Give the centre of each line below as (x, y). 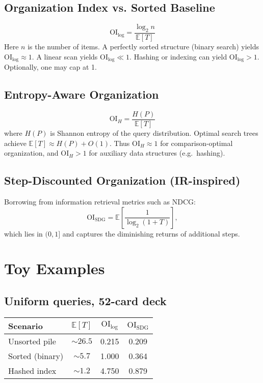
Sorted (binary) (36, 356)
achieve (15, 143)
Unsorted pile (32, 341)
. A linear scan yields (65, 56)
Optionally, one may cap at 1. (51, 67)
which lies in (23, 233)
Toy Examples (55, 268)
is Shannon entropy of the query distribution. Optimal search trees (154, 132)
